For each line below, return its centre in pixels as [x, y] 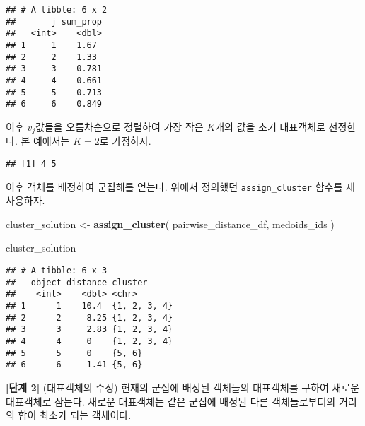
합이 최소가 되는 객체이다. [75, 415]
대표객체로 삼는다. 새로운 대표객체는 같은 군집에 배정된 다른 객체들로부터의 [171, 401]
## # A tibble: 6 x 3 [57, 271]
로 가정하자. [125, 141]
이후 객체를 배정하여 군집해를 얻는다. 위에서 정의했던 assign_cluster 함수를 [174, 186]
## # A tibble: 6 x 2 [57, 10]
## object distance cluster [77, 282]
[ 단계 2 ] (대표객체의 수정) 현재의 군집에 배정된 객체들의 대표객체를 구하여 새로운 [183, 387]
